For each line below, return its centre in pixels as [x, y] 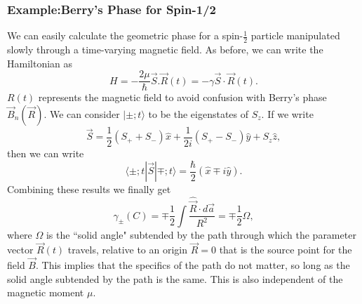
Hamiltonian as [40, 63]
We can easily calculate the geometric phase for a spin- [125, 35]
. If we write [287, 113]
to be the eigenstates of [199, 113]
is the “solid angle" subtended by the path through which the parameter [201, 234]
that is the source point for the [286, 250]
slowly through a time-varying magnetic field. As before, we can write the [165, 49]
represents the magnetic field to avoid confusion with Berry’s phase [182, 97]
